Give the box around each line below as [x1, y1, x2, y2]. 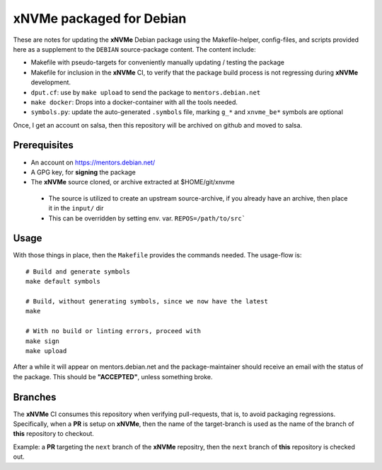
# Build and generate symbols [25, 267, 131, 276]
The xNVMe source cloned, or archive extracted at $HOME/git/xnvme [30, 178, 235, 186]
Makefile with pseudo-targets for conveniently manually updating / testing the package [30, 58, 284, 67]
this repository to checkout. [13, 430, 95, 438]
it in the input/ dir [48, 204, 104, 213]
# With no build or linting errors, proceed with [25, 327, 202, 335]
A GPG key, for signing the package [30, 167, 136, 177]
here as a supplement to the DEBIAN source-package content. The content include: [13, 45, 256, 53]
